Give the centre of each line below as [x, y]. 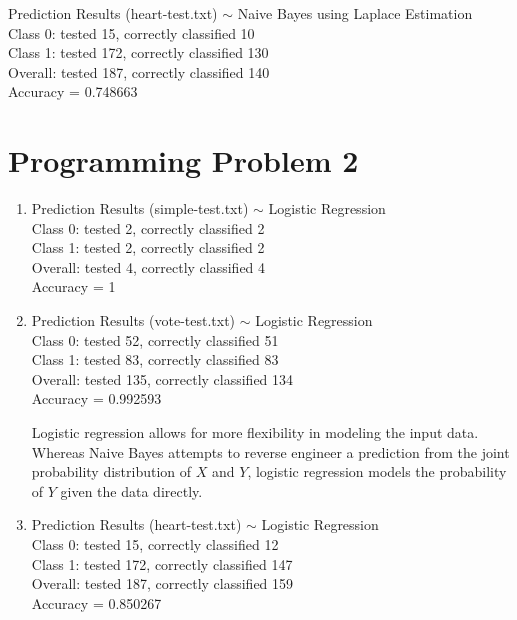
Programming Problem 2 [183, 160]
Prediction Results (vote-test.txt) [133, 320]
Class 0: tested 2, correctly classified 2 [148, 227]
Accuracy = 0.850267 [96, 602]
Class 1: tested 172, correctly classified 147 [162, 563]
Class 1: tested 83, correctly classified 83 [155, 359]
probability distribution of [111, 471]
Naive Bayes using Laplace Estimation [355, 13]
